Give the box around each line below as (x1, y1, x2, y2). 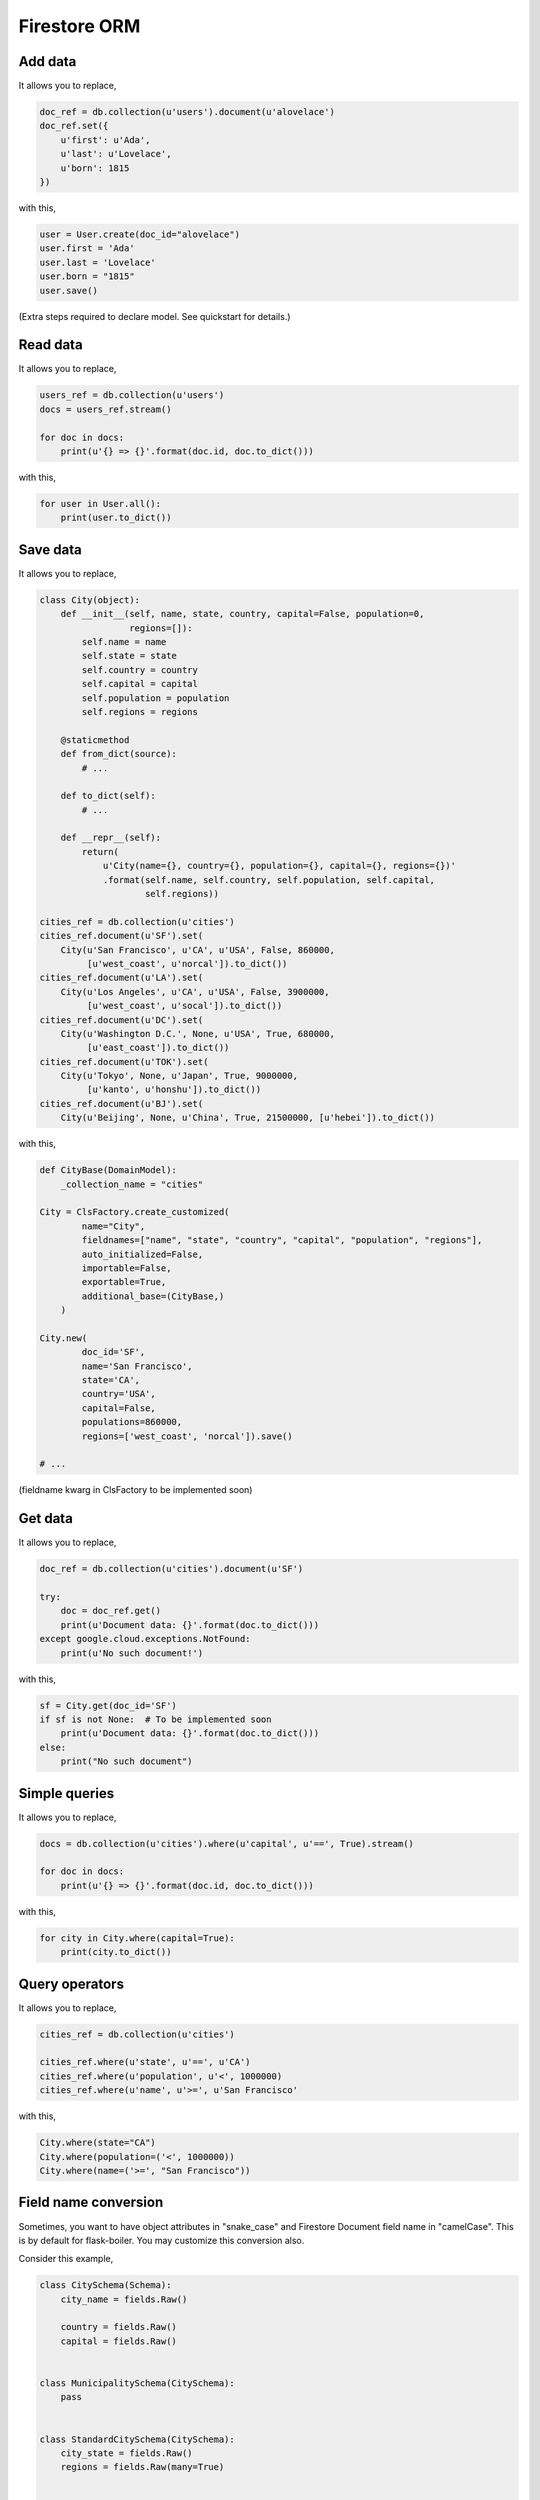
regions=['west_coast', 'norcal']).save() (81, 1430, 294, 1442)
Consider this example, (18, 2253, 114, 2265)
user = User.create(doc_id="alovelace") (39, 228, 240, 240)
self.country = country (81, 664, 199, 675)
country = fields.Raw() (60, 2321, 177, 2333)
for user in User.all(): (39, 498, 162, 509)
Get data (18, 1510, 74, 1527)
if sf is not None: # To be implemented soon (39, 1714, 272, 1725)
